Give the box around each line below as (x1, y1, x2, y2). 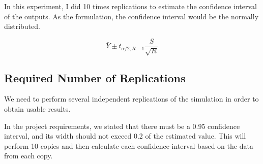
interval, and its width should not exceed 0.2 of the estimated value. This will (4, 130, 246, 141)
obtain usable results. (4, 104, 71, 114)
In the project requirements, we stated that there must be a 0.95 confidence (4, 120, 240, 131)
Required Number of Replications (4, 70, 186, 85)
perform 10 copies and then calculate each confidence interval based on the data (4, 140, 253, 151)
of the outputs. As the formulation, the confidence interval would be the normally (4, 11, 259, 21)
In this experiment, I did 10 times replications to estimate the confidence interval (4, 1, 257, 11)
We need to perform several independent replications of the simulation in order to (4, 93, 259, 104)
